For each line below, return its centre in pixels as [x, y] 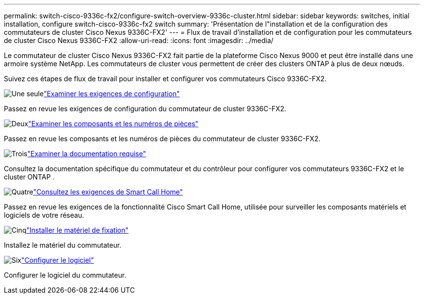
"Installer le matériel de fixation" [77, 230]
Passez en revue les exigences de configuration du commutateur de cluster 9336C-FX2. [145, 109]
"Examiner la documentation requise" [87, 154]
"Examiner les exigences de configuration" [112, 94]
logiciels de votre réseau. [44, 215]
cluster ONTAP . [29, 177]
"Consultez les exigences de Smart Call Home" [108, 192]
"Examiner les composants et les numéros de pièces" [113, 124]
